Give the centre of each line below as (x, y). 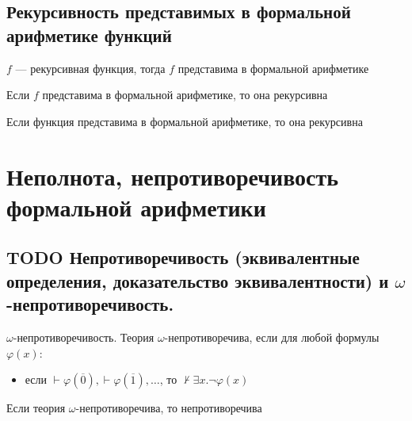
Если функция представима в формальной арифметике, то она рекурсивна (185, 121)
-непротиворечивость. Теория (84, 337)
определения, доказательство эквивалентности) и (198, 280)
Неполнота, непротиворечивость (173, 176)
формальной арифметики (136, 207)
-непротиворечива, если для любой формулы (272, 337)
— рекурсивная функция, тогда (90, 68)
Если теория (36, 408)
